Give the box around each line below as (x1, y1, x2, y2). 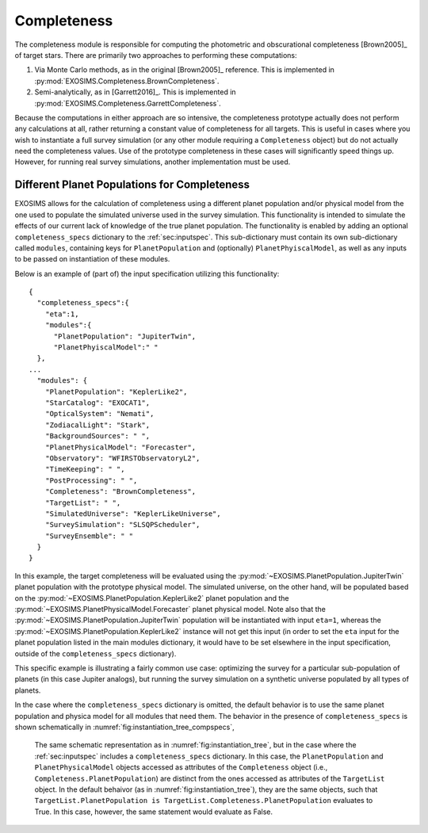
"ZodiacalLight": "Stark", (44, 420, 151, 430)
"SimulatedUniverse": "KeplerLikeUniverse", (44, 509, 221, 518)
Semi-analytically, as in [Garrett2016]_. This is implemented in (34, 87, 237, 97)
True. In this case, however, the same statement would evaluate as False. (34, 807, 273, 816)
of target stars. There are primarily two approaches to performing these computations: (14, 50, 297, 59)
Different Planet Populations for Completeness (14, 178, 250, 192)
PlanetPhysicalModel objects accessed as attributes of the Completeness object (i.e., (34, 762, 328, 772)
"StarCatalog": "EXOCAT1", (44, 399, 151, 407)
